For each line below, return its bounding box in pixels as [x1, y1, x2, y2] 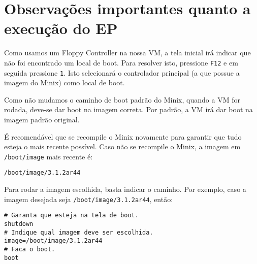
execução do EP [4, 18, 118, 39]
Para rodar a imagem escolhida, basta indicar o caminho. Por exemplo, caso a [4, 184, 246, 194]
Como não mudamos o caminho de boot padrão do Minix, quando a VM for [4, 94, 240, 105]
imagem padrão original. [4, 114, 80, 124]
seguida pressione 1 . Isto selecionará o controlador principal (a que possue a [4, 67, 240, 78]
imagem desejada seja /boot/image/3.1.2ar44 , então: [4, 193, 173, 204]
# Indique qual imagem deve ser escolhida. [4, 228, 153, 236]
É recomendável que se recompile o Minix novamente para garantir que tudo [4, 131, 242, 142]
